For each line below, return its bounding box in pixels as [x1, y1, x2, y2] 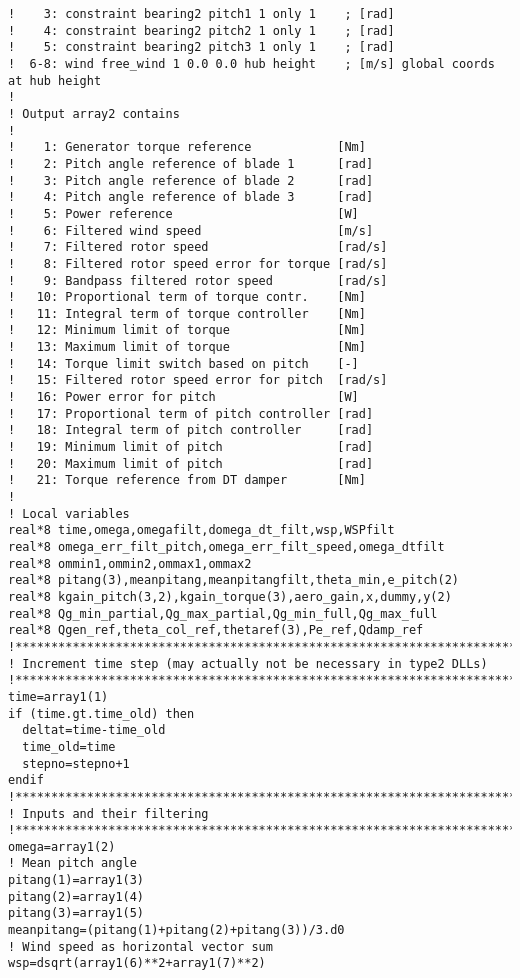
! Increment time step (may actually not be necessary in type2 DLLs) [8, 656, 488, 671]
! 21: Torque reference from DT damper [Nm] [8, 473, 366, 488]
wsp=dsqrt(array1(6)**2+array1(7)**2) [8, 956, 266, 971]
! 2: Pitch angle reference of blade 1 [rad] [8, 156, 374, 171]
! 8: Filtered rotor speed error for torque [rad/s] [8, 256, 388, 271]
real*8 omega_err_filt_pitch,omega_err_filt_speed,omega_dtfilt [8, 540, 445, 554]
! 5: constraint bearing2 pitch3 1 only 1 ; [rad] [8, 40, 395, 55]
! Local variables [8, 506, 130, 521]
